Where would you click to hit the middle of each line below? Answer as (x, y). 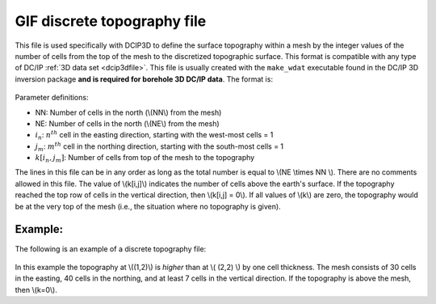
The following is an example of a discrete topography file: (111, 249)
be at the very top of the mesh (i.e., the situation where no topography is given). (148, 206)
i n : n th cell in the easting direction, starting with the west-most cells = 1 (154, 135)
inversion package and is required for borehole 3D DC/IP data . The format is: (144, 79)
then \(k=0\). (36, 289)
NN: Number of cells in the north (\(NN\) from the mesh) (128, 112)
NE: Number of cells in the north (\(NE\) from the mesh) (127, 123)
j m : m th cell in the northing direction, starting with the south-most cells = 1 (159, 147)
